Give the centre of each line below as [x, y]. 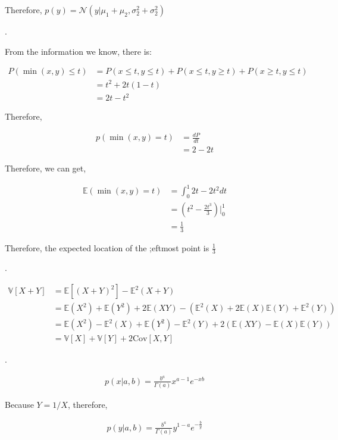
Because [19, 405]
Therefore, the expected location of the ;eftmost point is [107, 247]
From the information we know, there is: [78, 51]
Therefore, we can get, [46, 168]
